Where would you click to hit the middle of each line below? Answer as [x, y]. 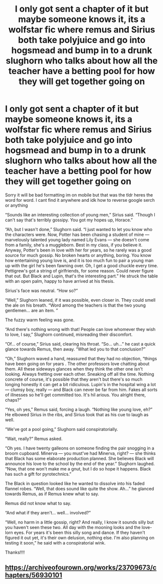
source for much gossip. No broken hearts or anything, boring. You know [78, 255]
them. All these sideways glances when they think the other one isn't [74, 369]
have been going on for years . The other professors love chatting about [77, 364]
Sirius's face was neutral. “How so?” [41, 291]
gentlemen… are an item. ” [32, 310]
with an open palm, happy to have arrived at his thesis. [60, 281]
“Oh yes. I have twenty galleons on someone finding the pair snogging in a [80, 448]
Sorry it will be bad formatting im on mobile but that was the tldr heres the [79, 195]
